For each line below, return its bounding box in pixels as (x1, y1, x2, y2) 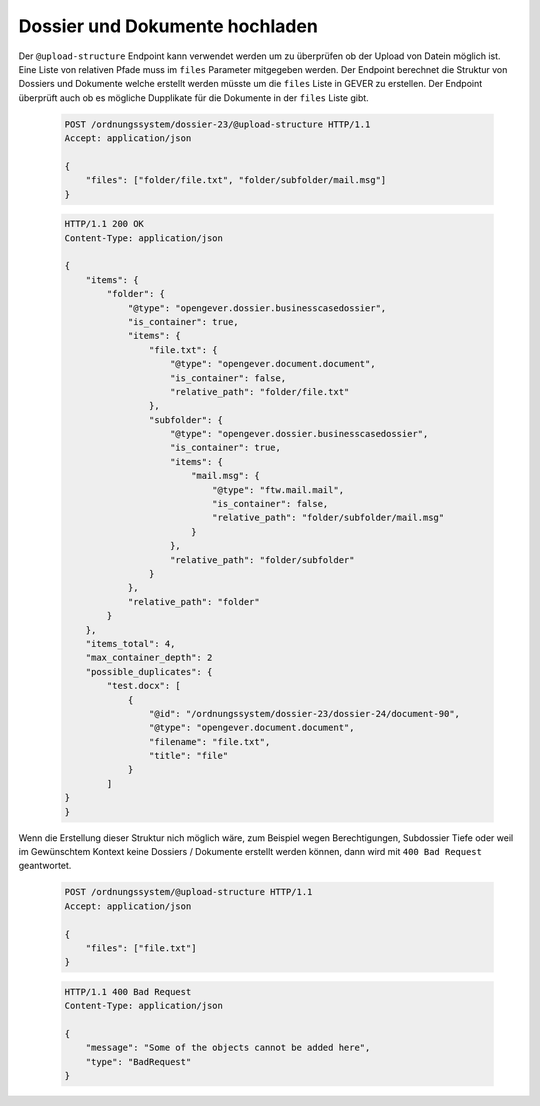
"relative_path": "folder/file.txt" (170, 386, 350, 397)
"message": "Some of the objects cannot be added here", (85, 1042, 371, 1054)
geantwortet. (18, 860, 72, 872)
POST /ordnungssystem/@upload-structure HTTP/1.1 (64, 886, 313, 898)
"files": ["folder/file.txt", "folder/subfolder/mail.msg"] (85, 175, 387, 186)
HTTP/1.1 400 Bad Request (64, 986, 192, 997)
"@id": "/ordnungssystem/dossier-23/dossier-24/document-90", (148, 708, 460, 719)
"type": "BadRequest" (85, 1056, 192, 1067)
